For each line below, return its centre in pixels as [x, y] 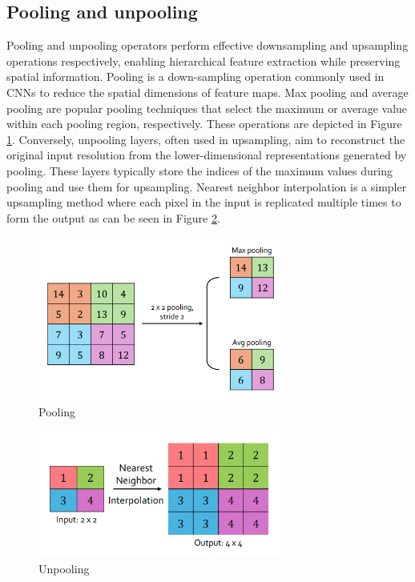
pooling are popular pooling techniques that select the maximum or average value [207, 108]
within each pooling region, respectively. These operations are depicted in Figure [204, 124]
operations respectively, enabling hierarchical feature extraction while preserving [203, 60]
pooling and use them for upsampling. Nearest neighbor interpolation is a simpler [207, 186]
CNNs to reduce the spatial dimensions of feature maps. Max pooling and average [207, 92]
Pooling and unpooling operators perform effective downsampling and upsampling [207, 45]
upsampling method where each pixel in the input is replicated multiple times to [204, 202]
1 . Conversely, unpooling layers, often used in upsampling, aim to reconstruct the [206, 139]
